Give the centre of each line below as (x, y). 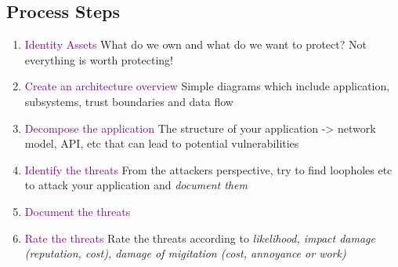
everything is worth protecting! (99, 59)
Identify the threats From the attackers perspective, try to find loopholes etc (208, 169)
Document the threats (78, 211)
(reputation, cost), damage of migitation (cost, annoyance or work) (185, 253)
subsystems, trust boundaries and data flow (129, 101)
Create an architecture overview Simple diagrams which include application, (207, 86)
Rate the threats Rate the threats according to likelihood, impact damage (200, 238)
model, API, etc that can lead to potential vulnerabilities (162, 143)
